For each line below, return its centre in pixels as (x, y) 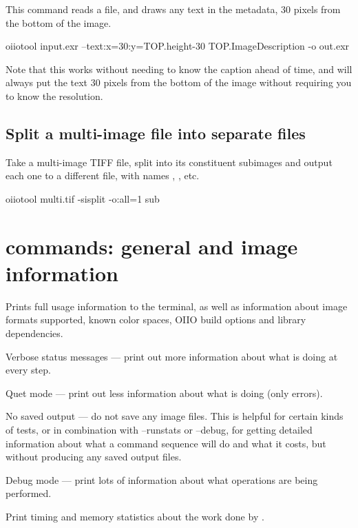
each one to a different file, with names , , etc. (103, 175)
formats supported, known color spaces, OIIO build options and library (156, 319)
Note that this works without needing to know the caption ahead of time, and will (179, 69)
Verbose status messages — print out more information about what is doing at (172, 356)
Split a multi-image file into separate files (156, 133)
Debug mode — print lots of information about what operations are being (162, 479)
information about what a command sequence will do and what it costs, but (166, 443)
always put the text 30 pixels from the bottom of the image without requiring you (179, 82)
